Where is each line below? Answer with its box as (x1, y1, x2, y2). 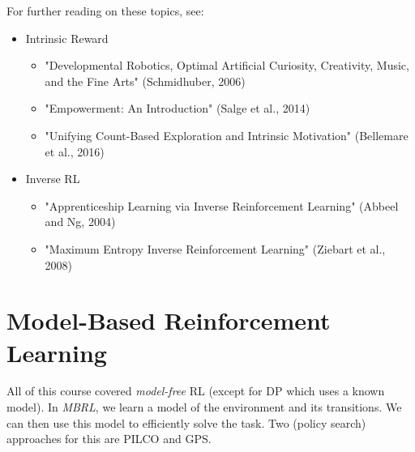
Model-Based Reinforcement (6, 304, 331, 337)
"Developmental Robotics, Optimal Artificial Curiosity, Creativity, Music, (45, 57, 409, 74)
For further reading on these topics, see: (6, 2, 204, 19)
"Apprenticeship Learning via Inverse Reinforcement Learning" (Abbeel (45, 197, 399, 214)
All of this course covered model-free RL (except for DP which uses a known (6, 382, 385, 399)
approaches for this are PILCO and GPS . (6, 430, 212, 447)
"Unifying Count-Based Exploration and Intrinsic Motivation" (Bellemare (45, 126, 409, 143)
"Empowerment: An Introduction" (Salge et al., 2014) (45, 100, 310, 117)
